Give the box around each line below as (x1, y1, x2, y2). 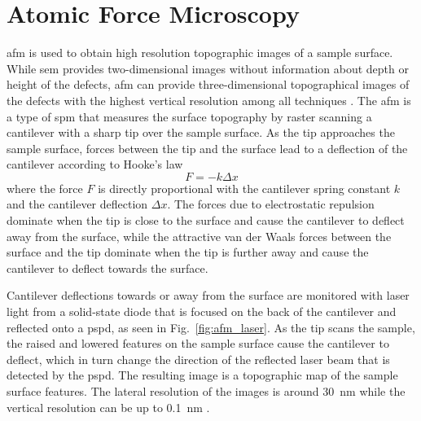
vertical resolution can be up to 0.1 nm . (7, 398, 210, 415)
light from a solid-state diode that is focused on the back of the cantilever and (7, 303, 397, 320)
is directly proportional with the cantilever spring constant (98, 179, 391, 196)
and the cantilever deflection (7, 195, 148, 213)
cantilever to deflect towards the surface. (7, 259, 208, 276)
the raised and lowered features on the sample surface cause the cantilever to (7, 335, 389, 352)
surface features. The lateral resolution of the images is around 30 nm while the (7, 383, 406, 399)
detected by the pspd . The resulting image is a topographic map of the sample (7, 366, 398, 384)
